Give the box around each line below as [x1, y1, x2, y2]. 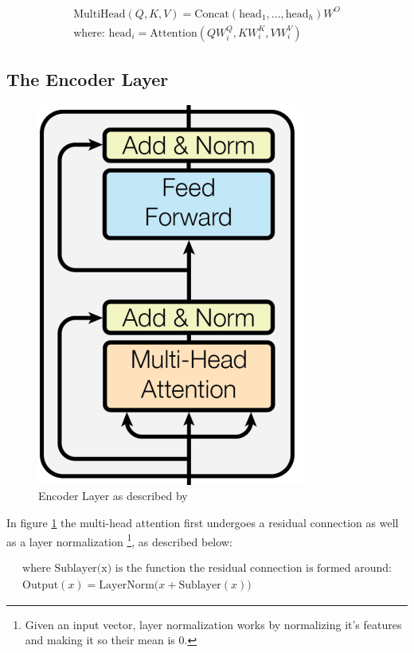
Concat [194, 8, 229, 20]
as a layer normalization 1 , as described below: [6, 530, 232, 549]
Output [22, 579, 59, 591]
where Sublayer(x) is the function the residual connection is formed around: [22, 562, 392, 574]
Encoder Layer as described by [38, 487, 188, 504]
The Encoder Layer [6, 66, 169, 91]
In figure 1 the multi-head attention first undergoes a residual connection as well [6, 514, 399, 530]
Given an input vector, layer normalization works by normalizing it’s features [25, 616, 402, 632]
